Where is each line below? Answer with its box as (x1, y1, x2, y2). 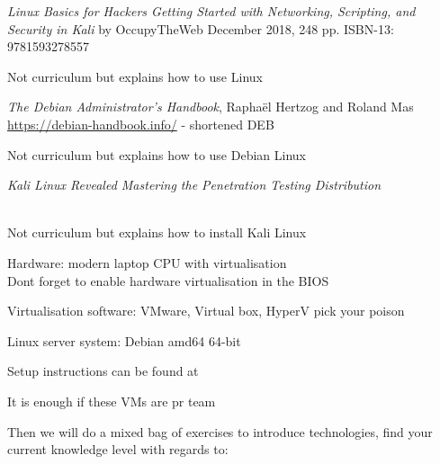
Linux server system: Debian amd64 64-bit (7, 331, 241, 350)
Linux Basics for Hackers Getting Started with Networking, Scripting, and (7, 2, 416, 20)
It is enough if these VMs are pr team (7, 391, 216, 410)
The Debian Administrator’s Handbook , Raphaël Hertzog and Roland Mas (7, 97, 414, 116)
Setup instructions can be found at (7, 361, 199, 380)
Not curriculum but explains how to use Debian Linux (7, 145, 306, 164)
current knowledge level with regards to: (7, 440, 229, 459)
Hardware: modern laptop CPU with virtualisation (7, 253, 287, 272)
